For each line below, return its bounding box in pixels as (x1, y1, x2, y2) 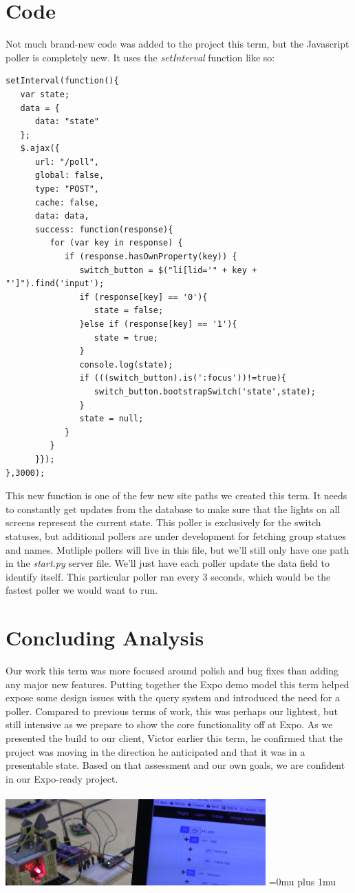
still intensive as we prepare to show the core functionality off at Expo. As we (6, 717, 333, 732)
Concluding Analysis (6, 623, 204, 652)
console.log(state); (79, 359, 173, 370)
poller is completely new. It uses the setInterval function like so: (6, 50, 275, 64)
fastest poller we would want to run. (6, 583, 158, 597)
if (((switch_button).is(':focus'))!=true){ (79, 373, 287, 383)
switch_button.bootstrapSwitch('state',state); (94, 386, 316, 397)
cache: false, (34, 197, 100, 208)
